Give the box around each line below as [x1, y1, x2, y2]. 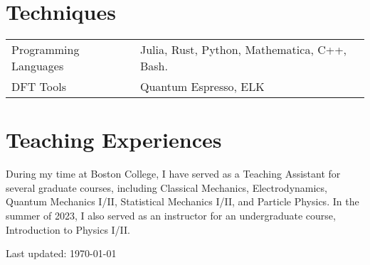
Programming [11, 41, 80, 58]
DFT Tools [11, 78, 66, 95]
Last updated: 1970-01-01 [6, 246, 117, 261]
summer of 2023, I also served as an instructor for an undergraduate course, [6, 208, 336, 223]
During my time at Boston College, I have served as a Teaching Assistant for [6, 166, 341, 181]
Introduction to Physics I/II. [6, 222, 131, 237]
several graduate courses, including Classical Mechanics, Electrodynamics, [6, 180, 327, 195]
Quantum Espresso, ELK [139, 78, 265, 95]
